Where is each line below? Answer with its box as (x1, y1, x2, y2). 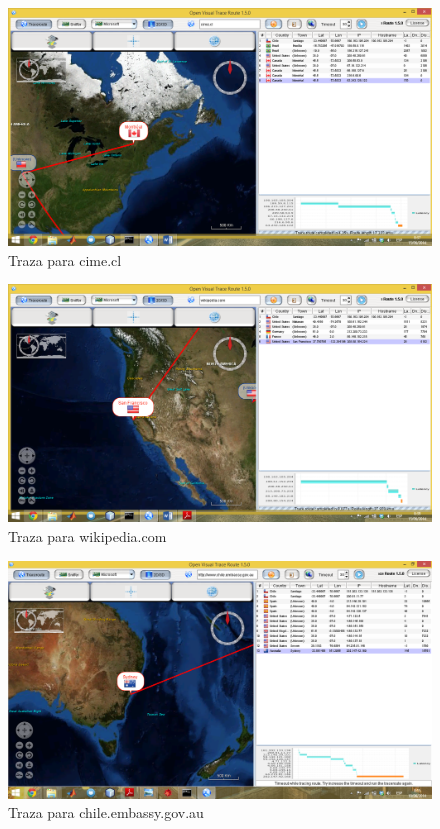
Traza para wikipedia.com (8, 525, 167, 546)
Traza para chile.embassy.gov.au (8, 802, 204, 823)
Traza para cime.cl (8, 249, 122, 270)
